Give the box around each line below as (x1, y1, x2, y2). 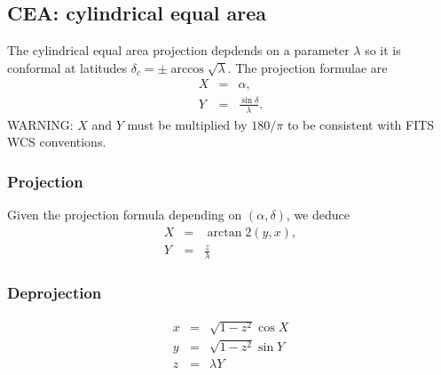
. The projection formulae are (227, 58, 388, 76)
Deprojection (7, 282, 102, 304)
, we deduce (286, 205, 350, 224)
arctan (207, 226, 242, 239)
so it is (365, 41, 401, 60)
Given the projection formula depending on (7, 205, 242, 224)
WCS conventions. (7, 132, 106, 151)
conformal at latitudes (7, 58, 128, 76)
